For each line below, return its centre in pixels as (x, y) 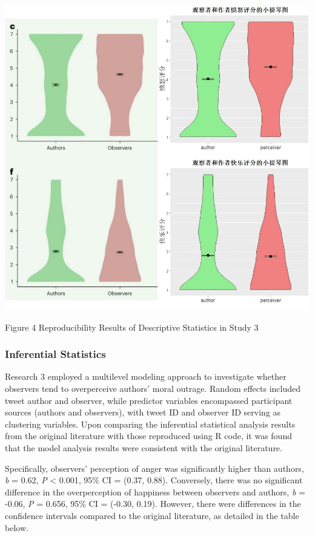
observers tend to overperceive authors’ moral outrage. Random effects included (153, 388)
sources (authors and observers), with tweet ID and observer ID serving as (143, 412)
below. (17, 527)
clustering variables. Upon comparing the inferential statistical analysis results (150, 424)
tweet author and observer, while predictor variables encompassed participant (149, 400)
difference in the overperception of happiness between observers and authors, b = (155, 491)
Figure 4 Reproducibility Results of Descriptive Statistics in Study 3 (132, 327)
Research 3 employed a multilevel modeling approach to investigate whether (146, 376)
